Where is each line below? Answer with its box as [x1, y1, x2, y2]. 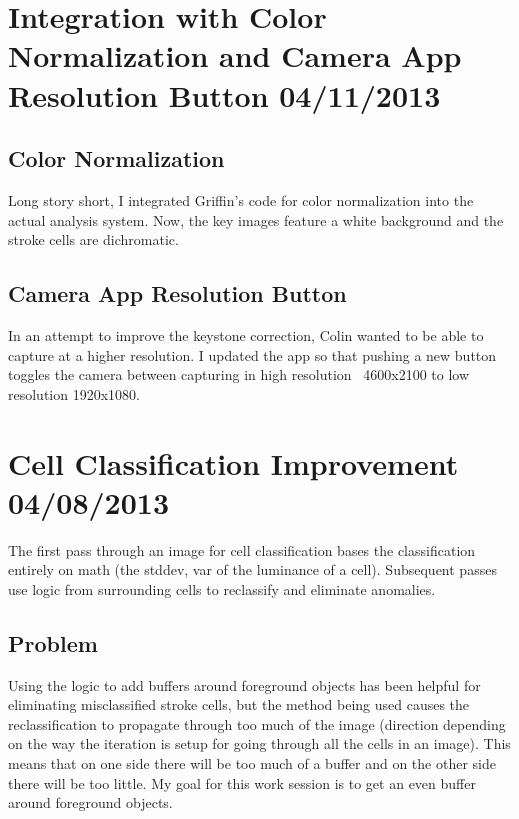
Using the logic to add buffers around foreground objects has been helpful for [8, 674, 481, 695]
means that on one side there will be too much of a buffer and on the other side [8, 752, 496, 773]
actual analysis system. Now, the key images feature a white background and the [8, 209, 504, 230]
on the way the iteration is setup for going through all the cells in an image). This [8, 733, 511, 754]
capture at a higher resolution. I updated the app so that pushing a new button [8, 344, 497, 365]
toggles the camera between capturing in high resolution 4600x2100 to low [8, 364, 470, 385]
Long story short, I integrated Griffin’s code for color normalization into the [8, 189, 474, 210]
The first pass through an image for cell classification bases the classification [8, 539, 476, 560]
